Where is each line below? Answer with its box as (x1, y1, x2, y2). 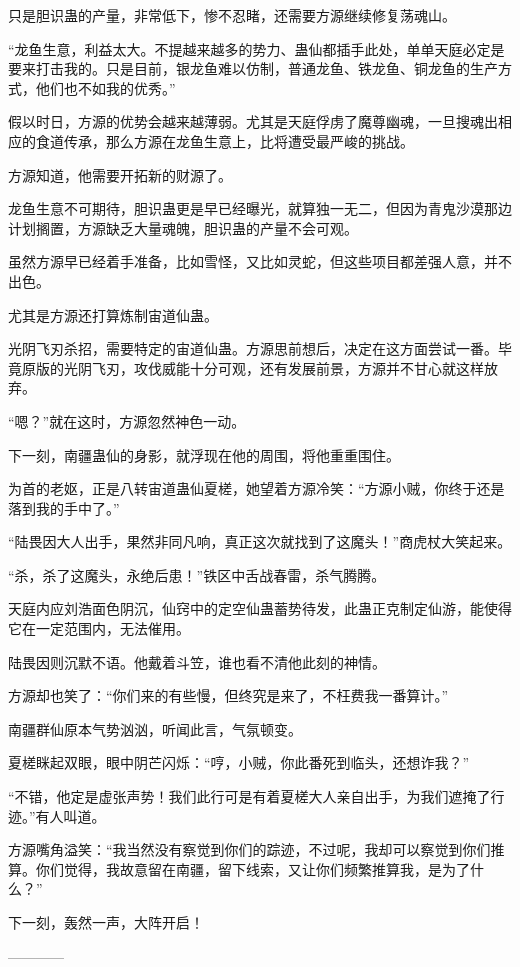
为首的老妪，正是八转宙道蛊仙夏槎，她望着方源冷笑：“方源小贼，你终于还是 (8, 478, 505, 499)
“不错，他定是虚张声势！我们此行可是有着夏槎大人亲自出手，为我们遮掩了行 (8, 786, 505, 807)
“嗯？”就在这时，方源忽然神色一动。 (8, 410, 246, 431)
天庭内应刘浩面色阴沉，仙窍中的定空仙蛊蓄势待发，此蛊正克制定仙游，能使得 (8, 598, 512, 619)
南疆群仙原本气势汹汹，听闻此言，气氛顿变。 (8, 718, 302, 739)
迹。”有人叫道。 (8, 805, 106, 826)
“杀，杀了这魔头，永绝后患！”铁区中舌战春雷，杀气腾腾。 (8, 564, 386, 585)
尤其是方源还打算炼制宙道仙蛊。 (8, 304, 218, 325)
